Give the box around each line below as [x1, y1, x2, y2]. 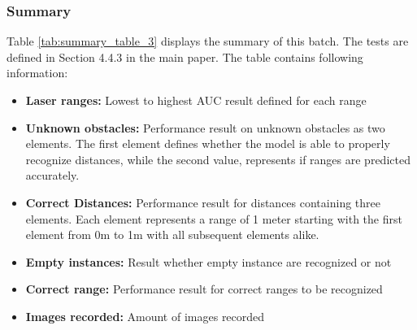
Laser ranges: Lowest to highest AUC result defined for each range [25, 92, 367, 108]
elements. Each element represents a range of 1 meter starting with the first [25, 210, 402, 227]
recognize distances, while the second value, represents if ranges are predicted [25, 150, 410, 167]
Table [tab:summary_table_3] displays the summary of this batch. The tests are [7, 33, 409, 50]
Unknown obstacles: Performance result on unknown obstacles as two [25, 119, 385, 136]
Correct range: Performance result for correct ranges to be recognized [25, 280, 383, 297]
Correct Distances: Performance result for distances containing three [25, 193, 380, 211]
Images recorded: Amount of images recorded [25, 307, 265, 324]
